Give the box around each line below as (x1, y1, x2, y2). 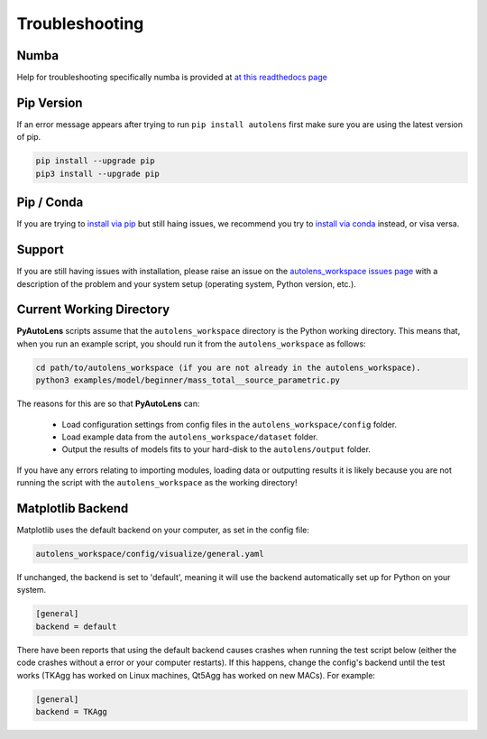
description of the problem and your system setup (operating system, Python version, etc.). (16, 278, 356, 289)
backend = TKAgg (35, 707, 108, 716)
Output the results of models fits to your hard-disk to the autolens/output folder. (61, 444, 372, 455)
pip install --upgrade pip (35, 156, 155, 166)
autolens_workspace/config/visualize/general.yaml (35, 549, 265, 559)
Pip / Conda (16, 195, 84, 210)
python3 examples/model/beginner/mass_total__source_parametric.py (35, 375, 341, 385)
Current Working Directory (16, 302, 170, 318)
